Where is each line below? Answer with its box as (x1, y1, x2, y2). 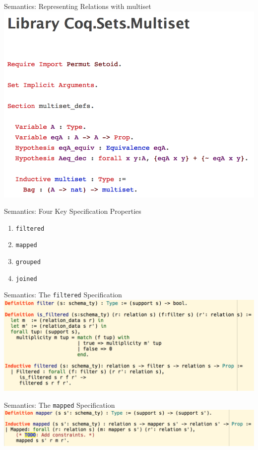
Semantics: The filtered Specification (4, 289, 122, 300)
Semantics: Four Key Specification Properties (4, 206, 141, 216)
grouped (15, 259, 41, 266)
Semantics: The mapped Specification (4, 399, 115, 410)
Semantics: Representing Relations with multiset (4, 1, 151, 11)
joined (15, 275, 37, 282)
